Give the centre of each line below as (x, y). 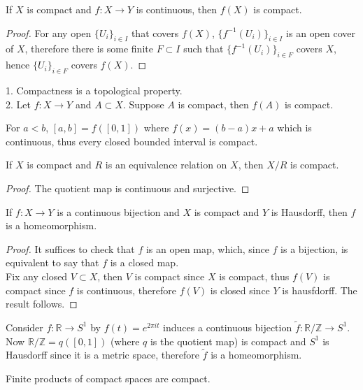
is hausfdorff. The (320, 290)
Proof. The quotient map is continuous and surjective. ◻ (128, 188)
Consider (24, 327)
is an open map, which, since (207, 248)
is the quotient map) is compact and (228, 341)
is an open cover (321, 32)
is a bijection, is (314, 248)
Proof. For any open (49, 32)
